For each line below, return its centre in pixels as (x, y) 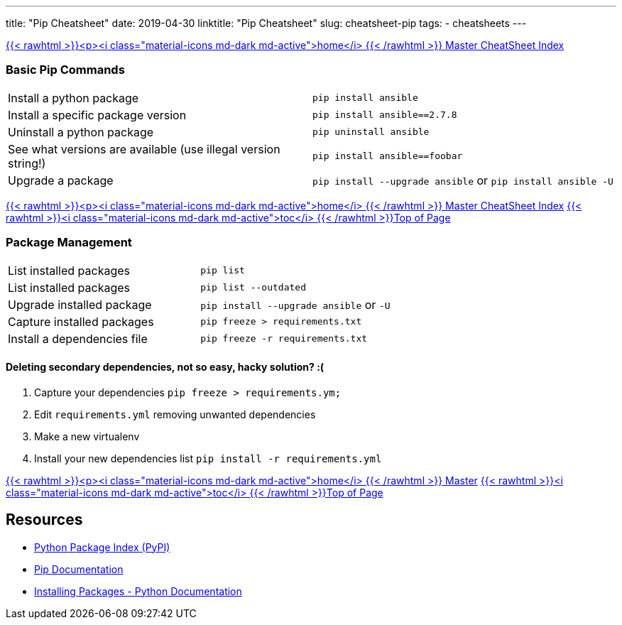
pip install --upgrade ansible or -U (295, 304)
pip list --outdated (253, 287)
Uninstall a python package (81, 132)
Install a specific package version (97, 115)
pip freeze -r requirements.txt (284, 338)
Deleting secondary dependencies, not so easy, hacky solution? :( (165, 367)
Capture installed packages (81, 321)
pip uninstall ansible (371, 132)
